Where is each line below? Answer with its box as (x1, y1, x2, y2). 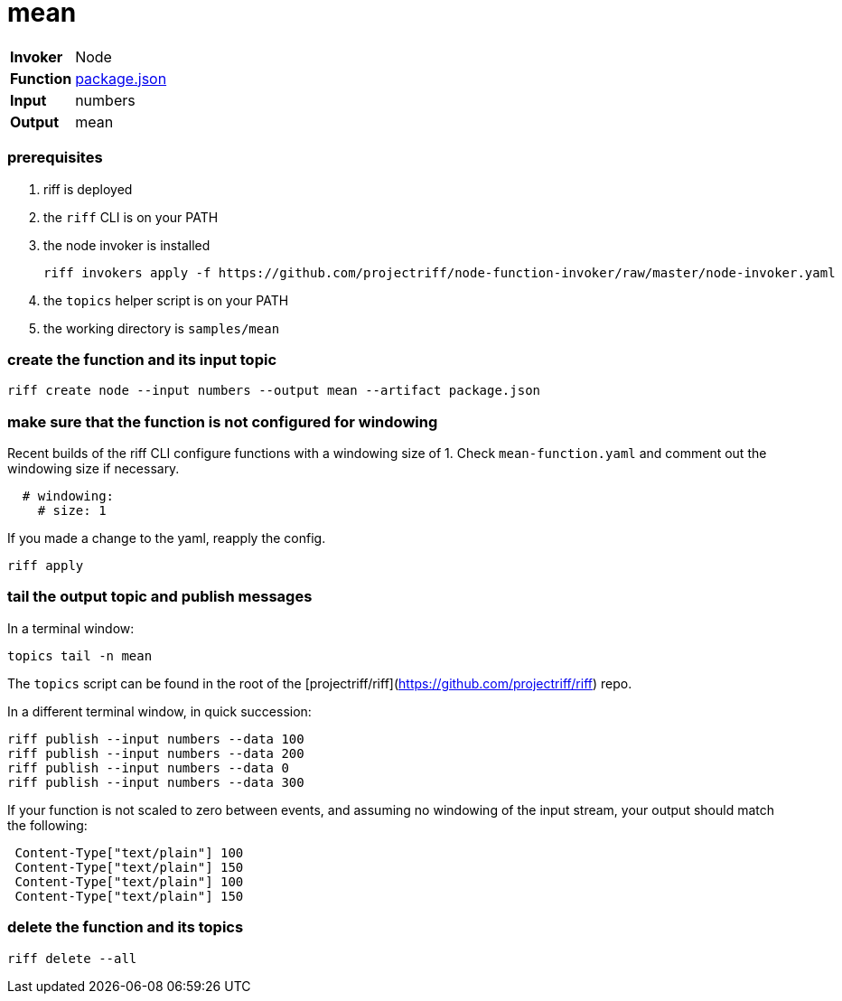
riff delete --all (7, 950, 137, 966)
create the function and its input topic (7, 350, 277, 369)
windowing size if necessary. (7, 461, 180, 476)
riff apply (7, 558, 84, 573)
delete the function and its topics (7, 918, 244, 937)
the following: (7, 817, 88, 833)
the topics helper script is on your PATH (43, 292, 289, 308)
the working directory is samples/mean (43, 320, 280, 336)
